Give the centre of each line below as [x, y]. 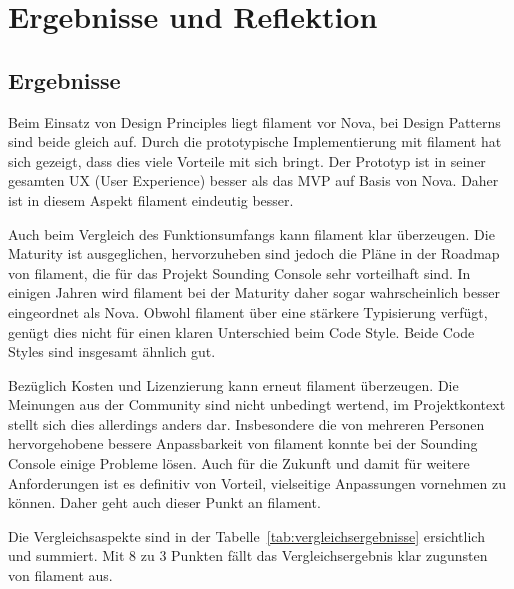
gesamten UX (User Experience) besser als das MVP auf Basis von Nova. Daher [253, 180]
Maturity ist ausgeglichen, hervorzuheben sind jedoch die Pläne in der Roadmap [254, 253]
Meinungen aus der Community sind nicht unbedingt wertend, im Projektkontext [257, 404]
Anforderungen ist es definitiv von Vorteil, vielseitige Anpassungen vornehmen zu [257, 482]
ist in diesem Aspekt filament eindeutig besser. [151, 199]
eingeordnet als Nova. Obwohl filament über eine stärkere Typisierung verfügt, [248, 311]
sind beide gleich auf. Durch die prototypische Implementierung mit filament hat [255, 141]
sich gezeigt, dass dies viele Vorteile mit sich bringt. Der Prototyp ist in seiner [247, 160]
